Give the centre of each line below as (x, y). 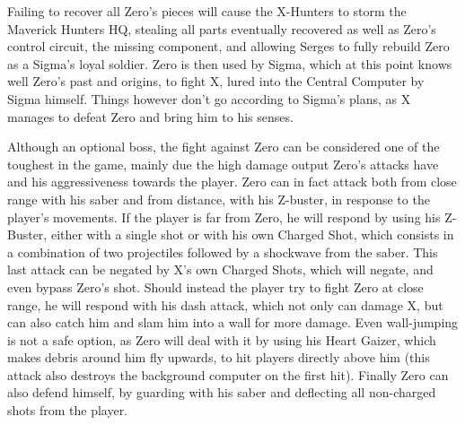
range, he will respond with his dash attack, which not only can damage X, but (225, 304)
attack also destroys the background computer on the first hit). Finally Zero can (228, 374)
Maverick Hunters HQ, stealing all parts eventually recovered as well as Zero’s (222, 28)
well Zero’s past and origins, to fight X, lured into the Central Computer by (216, 81)
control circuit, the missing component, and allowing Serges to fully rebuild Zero (228, 46)
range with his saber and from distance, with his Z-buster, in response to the (219, 199)
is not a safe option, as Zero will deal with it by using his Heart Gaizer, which (222, 339)
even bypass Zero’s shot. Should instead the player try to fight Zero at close (215, 286)
